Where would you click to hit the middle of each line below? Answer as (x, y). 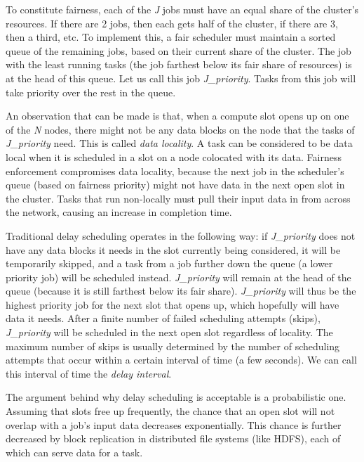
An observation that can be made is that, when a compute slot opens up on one (177, 116)
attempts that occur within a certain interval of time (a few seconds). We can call (181, 360)
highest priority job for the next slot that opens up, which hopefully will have (173, 304)
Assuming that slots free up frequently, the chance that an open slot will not (170, 411)
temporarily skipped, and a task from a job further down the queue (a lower (169, 263)
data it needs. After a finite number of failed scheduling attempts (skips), (163, 318)
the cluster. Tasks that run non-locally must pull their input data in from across (178, 198)
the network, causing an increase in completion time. (119, 212)
